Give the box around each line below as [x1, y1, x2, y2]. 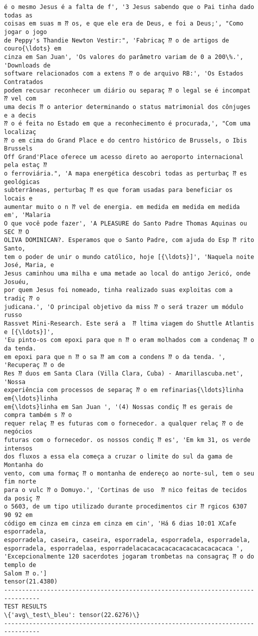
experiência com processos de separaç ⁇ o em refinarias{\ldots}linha [4, 386, 244, 394]
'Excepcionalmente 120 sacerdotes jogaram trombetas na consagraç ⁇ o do [4, 553, 255, 560]
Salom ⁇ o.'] [4, 569, 47, 577]
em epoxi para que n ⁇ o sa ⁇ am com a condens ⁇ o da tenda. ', [4, 353, 226, 360]
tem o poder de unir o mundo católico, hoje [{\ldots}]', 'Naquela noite [4, 253, 255, 260]
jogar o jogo [4, 28, 47, 35]
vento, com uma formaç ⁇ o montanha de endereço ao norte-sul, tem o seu [4, 469, 255, 477]
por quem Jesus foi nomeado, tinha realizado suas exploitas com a [4, 286, 233, 294]
